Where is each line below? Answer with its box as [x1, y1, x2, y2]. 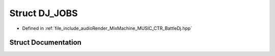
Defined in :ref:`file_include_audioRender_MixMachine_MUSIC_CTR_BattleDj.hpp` [22, 25, 193, 31]
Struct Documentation [9, 38, 81, 47]
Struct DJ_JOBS [9, 8, 78, 19]
